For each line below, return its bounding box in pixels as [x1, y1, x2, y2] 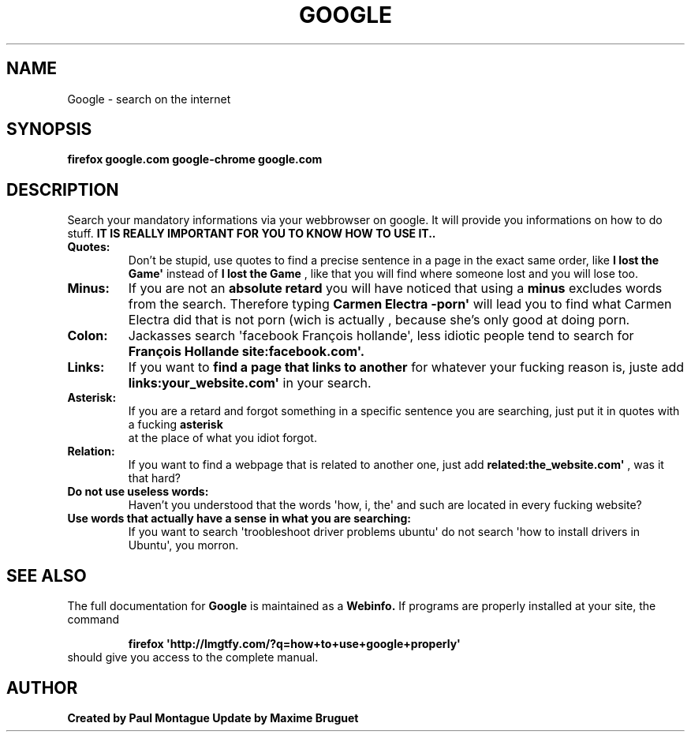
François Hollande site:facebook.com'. [128, 343, 365, 360]
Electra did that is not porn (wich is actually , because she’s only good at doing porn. [128, 312, 630, 328]
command [67, 613, 120, 627]
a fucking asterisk [128, 418, 223, 432]
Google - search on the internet [67, 92, 231, 106]
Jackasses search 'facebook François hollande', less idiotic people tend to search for [128, 328, 634, 344]
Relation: [67, 444, 115, 459]
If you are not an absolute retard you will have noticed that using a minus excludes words [128, 280, 663, 297]
